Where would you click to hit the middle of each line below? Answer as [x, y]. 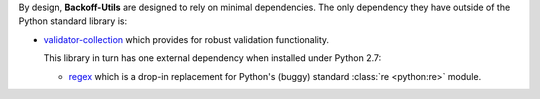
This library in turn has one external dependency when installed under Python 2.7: [212, 58]
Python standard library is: [73, 21]
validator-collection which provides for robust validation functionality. [186, 39]
